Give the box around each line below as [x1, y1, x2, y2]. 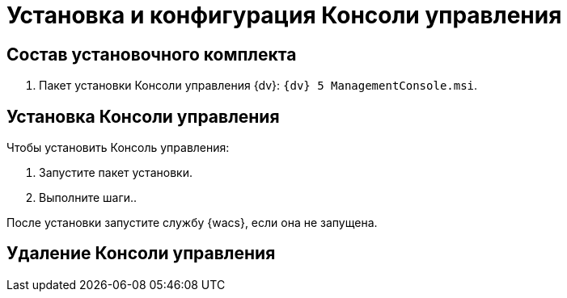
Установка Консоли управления [6, 106, 280, 127]
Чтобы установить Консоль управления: [6, 141, 230, 155]
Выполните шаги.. [39, 191, 138, 205]
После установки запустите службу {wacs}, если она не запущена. [6, 216, 378, 230]
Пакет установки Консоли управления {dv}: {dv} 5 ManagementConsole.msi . [39, 78, 478, 93]
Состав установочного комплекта [6, 44, 297, 65]
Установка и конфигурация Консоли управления [6, 2, 562, 29]
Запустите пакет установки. [39, 166, 193, 180]
